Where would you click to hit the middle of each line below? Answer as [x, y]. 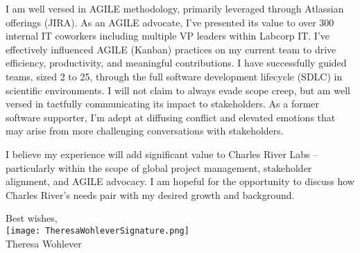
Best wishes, [32, 218]
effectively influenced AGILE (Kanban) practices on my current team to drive [171, 49]
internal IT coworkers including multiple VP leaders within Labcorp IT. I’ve [168, 36]
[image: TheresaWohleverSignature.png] [97, 230]
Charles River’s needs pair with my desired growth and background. [150, 194]
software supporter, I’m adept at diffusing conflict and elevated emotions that [171, 117]
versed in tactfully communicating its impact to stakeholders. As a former [163, 104]
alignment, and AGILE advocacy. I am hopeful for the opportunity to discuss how [180, 181]
